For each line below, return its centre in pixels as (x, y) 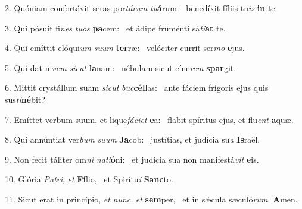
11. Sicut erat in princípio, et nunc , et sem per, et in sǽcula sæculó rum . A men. (151, 199)
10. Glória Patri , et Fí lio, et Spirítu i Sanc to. (89, 179)
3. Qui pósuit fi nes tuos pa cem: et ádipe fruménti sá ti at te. (115, 28)
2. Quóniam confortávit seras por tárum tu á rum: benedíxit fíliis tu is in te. (141, 8)
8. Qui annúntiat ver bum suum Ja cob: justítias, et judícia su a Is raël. (133, 139)
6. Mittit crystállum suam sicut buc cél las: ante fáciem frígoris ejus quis (137, 88)
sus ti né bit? (25, 99)
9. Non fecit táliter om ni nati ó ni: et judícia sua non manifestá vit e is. (132, 159)
